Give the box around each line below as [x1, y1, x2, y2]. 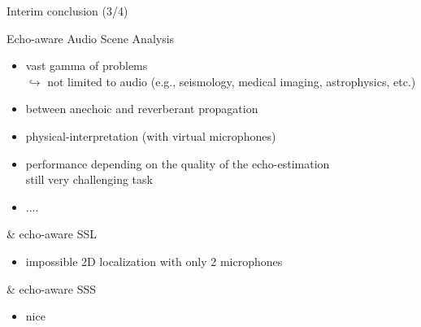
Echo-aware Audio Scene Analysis [7, 29, 175, 46]
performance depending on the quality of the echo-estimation [25, 155, 330, 172]
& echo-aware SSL [7, 225, 98, 242]
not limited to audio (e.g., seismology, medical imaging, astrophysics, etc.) [47, 72, 416, 89]
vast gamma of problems [25, 57, 148, 74]
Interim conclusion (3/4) [7, 2, 128, 19]
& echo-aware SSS [7, 280, 97, 297]
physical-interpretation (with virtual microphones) [25, 127, 276, 144]
